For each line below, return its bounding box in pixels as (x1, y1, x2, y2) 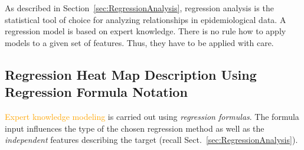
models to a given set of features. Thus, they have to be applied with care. (5, 36, 274, 48)
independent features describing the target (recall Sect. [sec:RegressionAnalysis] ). (5, 133, 298, 146)
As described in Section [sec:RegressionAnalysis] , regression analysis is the (5, 2, 274, 14)
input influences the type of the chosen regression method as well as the (5, 122, 264, 134)
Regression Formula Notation (5, 83, 188, 101)
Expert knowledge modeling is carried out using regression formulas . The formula (5, 110, 299, 122)
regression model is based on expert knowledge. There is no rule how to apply (5, 25, 286, 37)
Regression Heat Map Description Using (5, 65, 257, 83)
